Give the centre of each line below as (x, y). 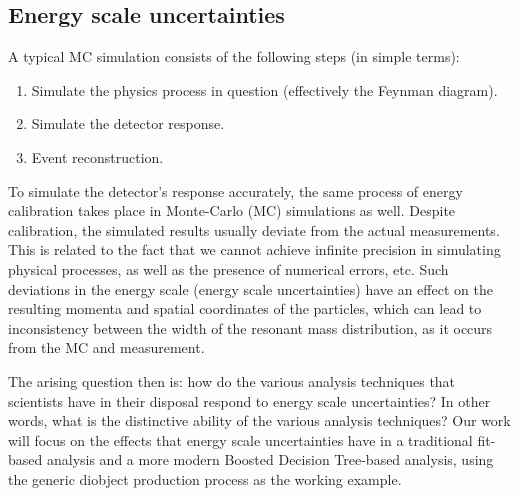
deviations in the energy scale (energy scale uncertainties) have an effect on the (250, 288)
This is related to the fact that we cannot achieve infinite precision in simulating (254, 249)
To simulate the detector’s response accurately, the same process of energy (235, 190)
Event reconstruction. (97, 156)
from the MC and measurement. (106, 347)
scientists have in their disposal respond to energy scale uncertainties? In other (249, 400)
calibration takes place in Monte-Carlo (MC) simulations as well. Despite (232, 210)
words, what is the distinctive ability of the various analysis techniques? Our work (259, 420)
